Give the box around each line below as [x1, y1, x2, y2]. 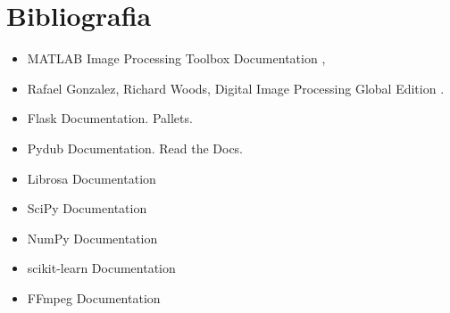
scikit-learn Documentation [27, 259, 176, 277]
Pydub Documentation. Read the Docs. [27, 138, 244, 157]
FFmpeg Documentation [27, 288, 161, 307]
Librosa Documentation [27, 169, 156, 187]
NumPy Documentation [27, 228, 158, 247]
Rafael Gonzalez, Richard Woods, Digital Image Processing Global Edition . [27, 78, 445, 97]
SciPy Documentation [27, 199, 147, 218]
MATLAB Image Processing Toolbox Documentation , [27, 49, 326, 68]
